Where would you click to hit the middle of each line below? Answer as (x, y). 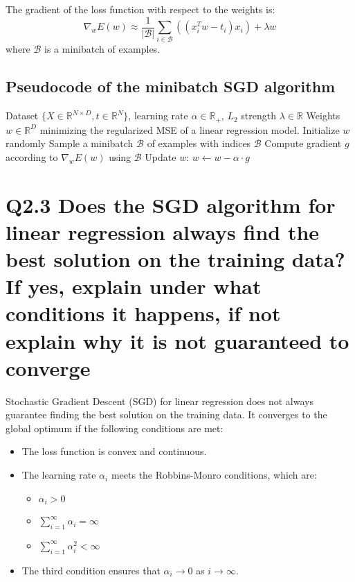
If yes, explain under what (134, 286)
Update (161, 156)
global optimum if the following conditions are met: (115, 428)
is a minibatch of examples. (102, 49)
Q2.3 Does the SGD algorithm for (171, 204)
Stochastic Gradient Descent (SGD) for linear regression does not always (160, 401)
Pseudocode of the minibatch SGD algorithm (171, 86)
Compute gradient (303, 143)
